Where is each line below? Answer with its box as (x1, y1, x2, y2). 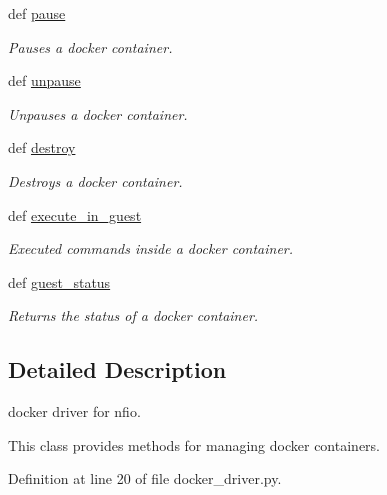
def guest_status (8, 271, 111, 292)
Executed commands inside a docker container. (8, 238, 294, 259)
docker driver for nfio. (8, 401, 141, 422)
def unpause (8, 70, 81, 91)
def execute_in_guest (8, 204, 142, 225)
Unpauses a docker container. (8, 103, 188, 124)
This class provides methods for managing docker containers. (8, 434, 380, 455)
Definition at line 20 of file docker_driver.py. (8, 468, 282, 489)
